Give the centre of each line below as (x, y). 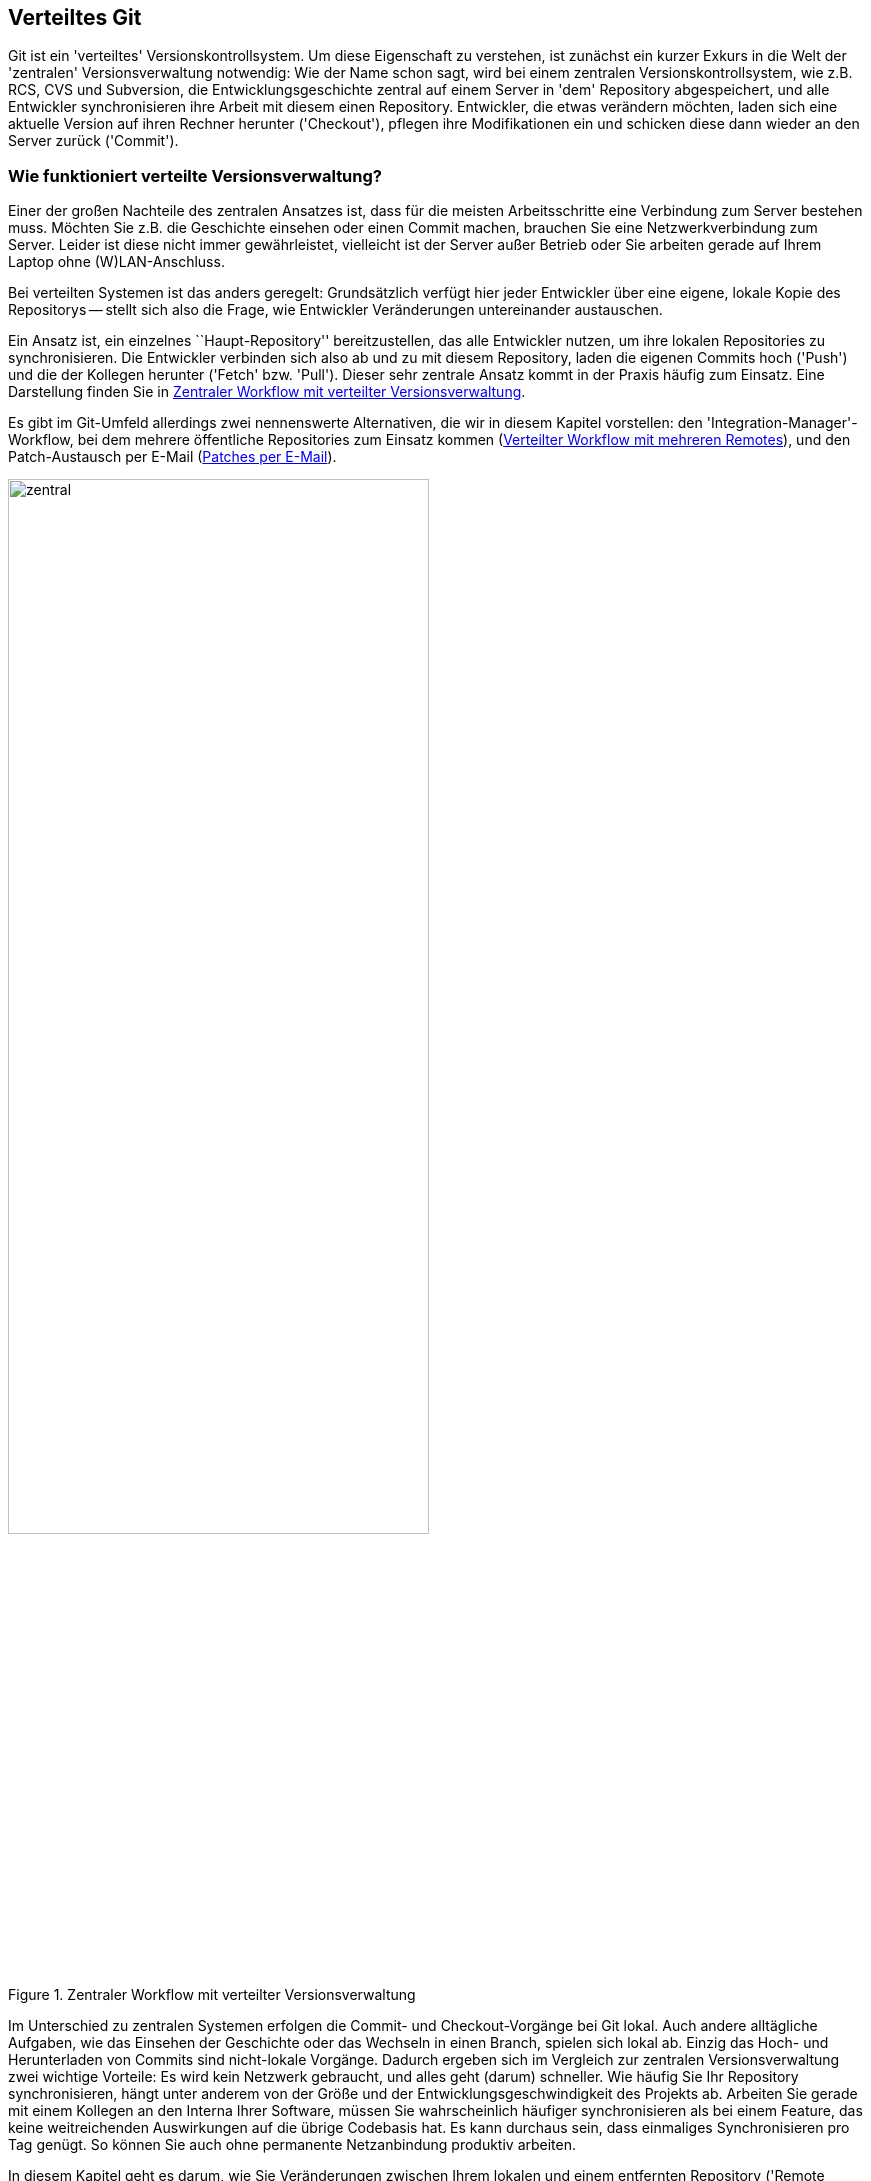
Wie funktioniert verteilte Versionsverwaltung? (195, 175)
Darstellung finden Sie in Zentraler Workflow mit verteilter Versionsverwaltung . (267, 392)
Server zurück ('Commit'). (93, 141)
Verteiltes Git (75, 17)
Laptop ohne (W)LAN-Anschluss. (116, 262)
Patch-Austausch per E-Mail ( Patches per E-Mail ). (172, 457)
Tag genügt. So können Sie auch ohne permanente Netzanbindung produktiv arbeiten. (292, 2144)
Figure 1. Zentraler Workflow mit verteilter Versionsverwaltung (212, 1994)
